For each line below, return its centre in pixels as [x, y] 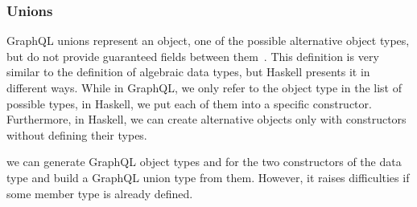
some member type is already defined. [100, 193]
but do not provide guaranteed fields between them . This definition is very [193, 56]
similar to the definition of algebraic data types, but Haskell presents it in [188, 72]
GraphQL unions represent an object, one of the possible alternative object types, [208, 41]
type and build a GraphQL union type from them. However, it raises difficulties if [208, 177]
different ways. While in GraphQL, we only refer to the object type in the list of [204, 87]
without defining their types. [77, 134]
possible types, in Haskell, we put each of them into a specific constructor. [189, 103]
